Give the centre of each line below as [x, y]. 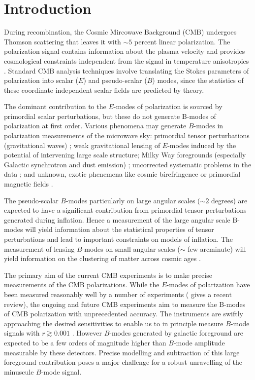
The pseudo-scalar [31, 200]
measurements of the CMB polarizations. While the [82, 285]
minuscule [19, 371]
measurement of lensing [39, 248]
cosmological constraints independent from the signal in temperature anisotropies [127, 60]
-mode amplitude [199, 342]
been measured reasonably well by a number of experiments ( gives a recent [118, 294]
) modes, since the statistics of [198, 80]
